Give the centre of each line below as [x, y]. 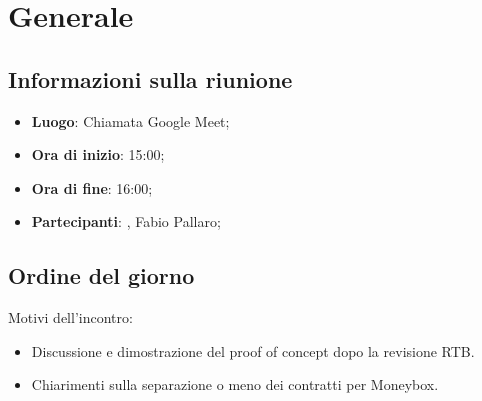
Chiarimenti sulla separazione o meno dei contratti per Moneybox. [235, 384]
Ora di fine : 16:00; [92, 187]
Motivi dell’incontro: [70, 317]
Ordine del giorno [101, 275]
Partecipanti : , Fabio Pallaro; [126, 221]
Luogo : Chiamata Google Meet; [130, 120]
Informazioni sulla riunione [150, 78]
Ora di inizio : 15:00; [98, 154]
